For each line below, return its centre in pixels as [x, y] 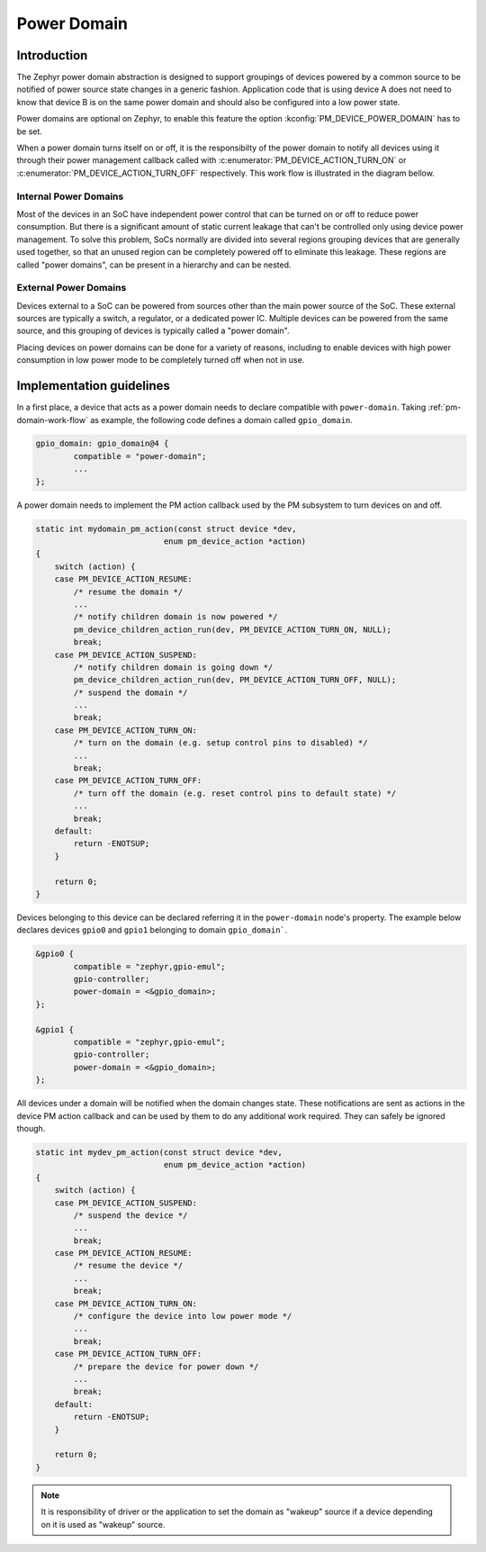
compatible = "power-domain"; [140, 456]
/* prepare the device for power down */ [166, 1367]
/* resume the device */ [128, 1266]
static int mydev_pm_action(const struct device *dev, [159, 1152]
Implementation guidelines [94, 386]
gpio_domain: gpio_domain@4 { [102, 444]
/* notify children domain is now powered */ [175, 617]
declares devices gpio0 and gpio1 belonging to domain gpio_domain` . [152, 930]
